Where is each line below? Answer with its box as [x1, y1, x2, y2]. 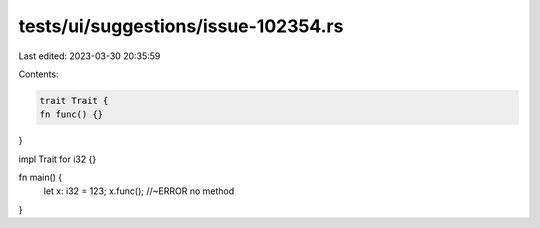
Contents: [18, 68, 59, 80]
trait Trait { [39, 95, 109, 106]
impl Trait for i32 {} [18, 153, 97, 165]
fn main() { [18, 171, 63, 184]
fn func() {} [39, 109, 104, 120]
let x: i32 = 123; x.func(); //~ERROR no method [43, 185, 235, 197]
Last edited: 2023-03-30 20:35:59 [18, 50, 161, 62]
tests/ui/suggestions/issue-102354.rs [18, 15, 344, 37]
